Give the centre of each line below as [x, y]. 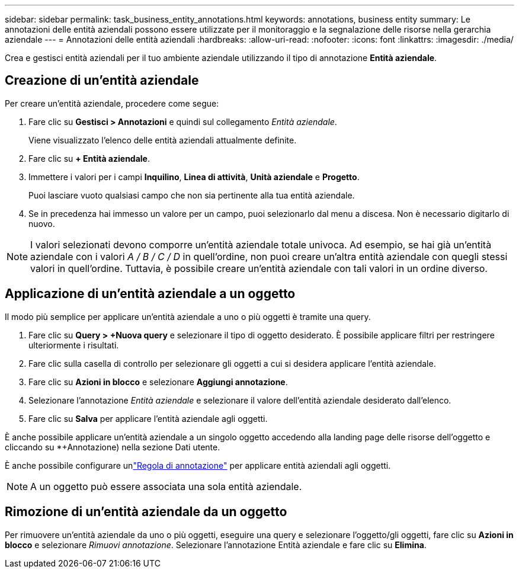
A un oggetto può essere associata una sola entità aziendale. [166, 486]
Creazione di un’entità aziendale [102, 81]
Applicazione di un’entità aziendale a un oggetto [150, 294]
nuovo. [42, 223]
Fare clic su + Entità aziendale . [89, 158]
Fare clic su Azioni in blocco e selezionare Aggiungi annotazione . [158, 382]
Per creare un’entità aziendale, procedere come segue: [112, 103]
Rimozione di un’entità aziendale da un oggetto [146, 512]
